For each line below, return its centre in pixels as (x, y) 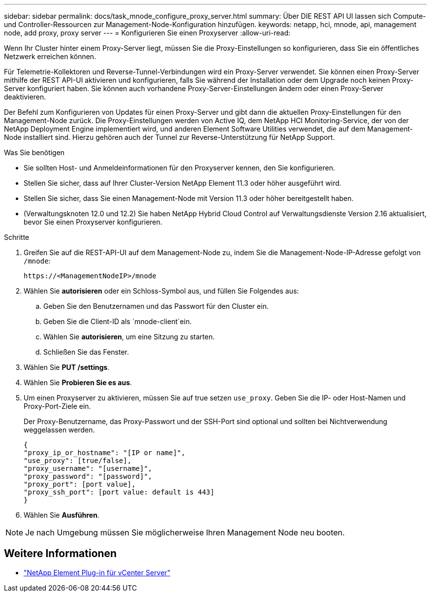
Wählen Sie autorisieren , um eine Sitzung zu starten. (129, 337)
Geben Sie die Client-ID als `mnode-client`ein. (118, 321)
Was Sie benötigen (34, 152)
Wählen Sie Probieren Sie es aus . (78, 382)
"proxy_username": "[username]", (88, 468)
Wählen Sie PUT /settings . (67, 367)
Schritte (17, 237)
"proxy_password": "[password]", (88, 476)
